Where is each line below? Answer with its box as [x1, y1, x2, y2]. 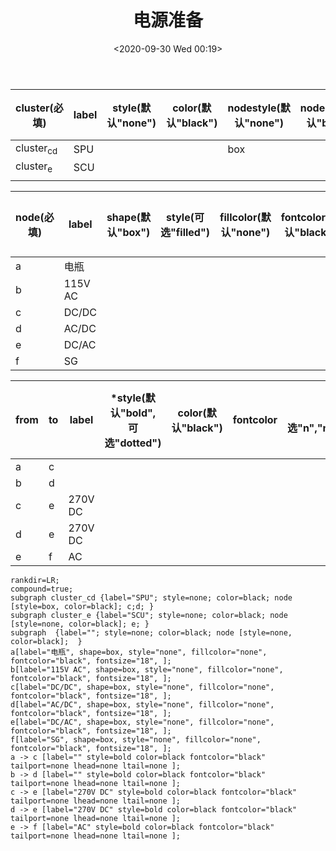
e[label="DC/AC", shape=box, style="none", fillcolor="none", [10, 717, 275, 728]
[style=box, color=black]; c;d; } [10, 602, 155, 612]
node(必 [15, 211, 55, 225]
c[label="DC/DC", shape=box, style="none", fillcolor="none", [10, 682, 275, 693]
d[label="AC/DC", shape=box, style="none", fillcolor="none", [10, 700, 275, 710]
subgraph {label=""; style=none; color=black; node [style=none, [10, 628, 293, 638]
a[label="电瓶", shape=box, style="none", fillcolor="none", [10, 647, 268, 658]
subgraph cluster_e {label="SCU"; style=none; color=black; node [10, 611, 288, 621]
